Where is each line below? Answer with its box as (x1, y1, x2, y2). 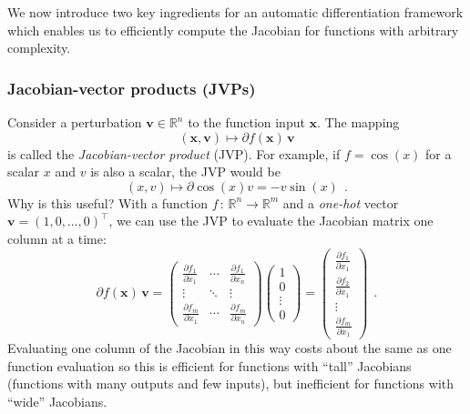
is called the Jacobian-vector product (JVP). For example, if (7, 144, 341, 163)
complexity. (7, 38, 71, 57)
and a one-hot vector (282, 193, 399, 212)
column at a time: (7, 228, 107, 247)
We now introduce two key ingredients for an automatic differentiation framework (7, 3, 464, 21)
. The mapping (317, 113, 400, 131)
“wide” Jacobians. (7, 391, 107, 410)
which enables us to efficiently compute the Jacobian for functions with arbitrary (7, 20, 459, 39)
